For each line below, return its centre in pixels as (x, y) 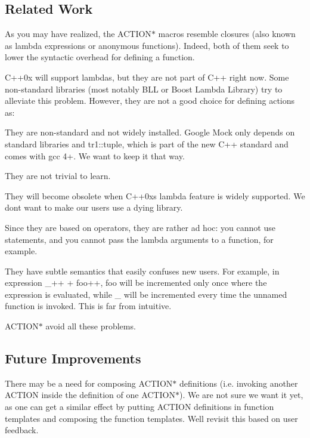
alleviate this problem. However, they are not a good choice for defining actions (150, 101)
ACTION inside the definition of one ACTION (90, 395)
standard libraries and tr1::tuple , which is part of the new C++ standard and (147, 144)
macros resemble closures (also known (227, 34)
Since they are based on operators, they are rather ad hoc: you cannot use (140, 227)
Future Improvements (73, 358)
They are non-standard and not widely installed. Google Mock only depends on (150, 132)
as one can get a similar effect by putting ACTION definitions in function (139, 407)
